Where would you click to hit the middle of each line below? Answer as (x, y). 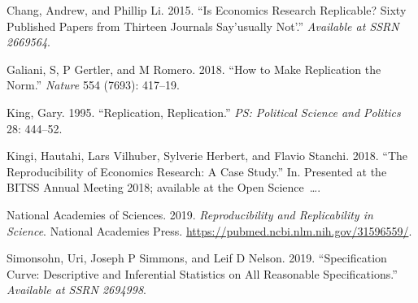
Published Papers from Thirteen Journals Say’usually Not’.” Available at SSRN (203, 26)
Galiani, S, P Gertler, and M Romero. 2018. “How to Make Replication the (194, 69)
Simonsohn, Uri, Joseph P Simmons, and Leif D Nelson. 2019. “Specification (197, 258)
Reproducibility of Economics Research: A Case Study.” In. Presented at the (197, 171)
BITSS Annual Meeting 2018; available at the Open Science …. (164, 187)
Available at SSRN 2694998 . (76, 290)
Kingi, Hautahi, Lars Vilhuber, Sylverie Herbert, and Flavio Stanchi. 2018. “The (207, 156)
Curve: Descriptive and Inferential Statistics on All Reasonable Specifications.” (202, 273)
